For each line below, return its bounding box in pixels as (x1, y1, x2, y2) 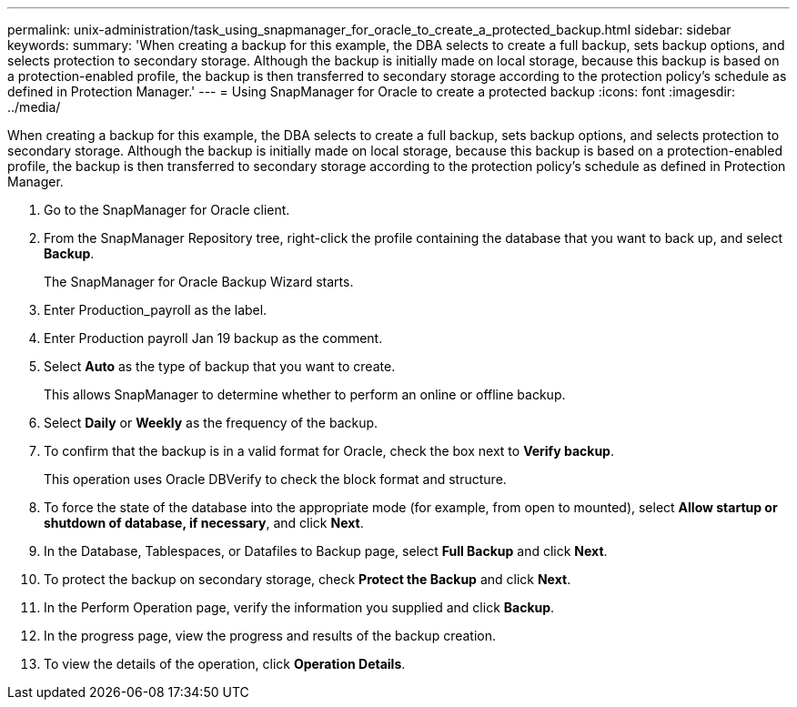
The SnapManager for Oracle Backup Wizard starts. (44, 274, 354, 289)
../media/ (7, 99, 61, 115)
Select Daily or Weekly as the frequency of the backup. (44, 415, 378, 430)
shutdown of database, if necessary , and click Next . (44, 515, 364, 530)
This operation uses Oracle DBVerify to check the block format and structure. (44, 471, 507, 487)
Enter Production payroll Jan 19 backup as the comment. (44, 330, 383, 346)
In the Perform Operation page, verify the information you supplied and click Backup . (44, 600, 555, 615)
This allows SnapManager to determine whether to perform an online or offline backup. (44, 387, 566, 402)
